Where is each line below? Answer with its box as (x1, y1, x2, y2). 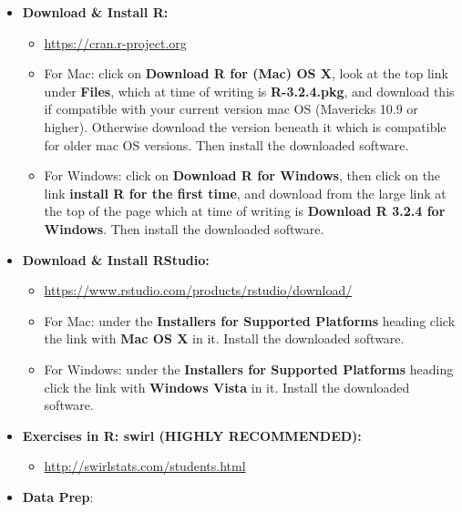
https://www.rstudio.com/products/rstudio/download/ (44, 281, 353, 300)
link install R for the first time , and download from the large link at (44, 183, 447, 202)
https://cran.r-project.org (44, 33, 187, 52)
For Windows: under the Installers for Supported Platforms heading (44, 359, 454, 378)
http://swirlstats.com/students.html (44, 456, 246, 476)
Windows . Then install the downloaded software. (44, 219, 324, 238)
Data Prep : (22, 486, 94, 506)
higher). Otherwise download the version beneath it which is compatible (44, 117, 447, 136)
